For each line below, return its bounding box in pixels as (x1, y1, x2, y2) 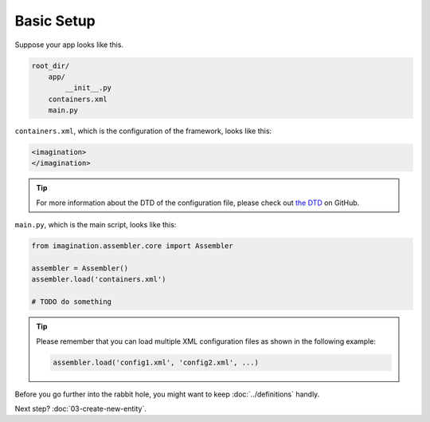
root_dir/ (31, 61, 70, 70)
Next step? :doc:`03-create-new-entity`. (14, 404, 147, 413)
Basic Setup (14, 12, 96, 30)
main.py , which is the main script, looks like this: (14, 220, 177, 230)
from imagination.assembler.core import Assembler (31, 242, 234, 250)
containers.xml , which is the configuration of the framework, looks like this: (14, 126, 272, 136)
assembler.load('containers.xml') (31, 275, 166, 284)
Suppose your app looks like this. (14, 40, 123, 49)
